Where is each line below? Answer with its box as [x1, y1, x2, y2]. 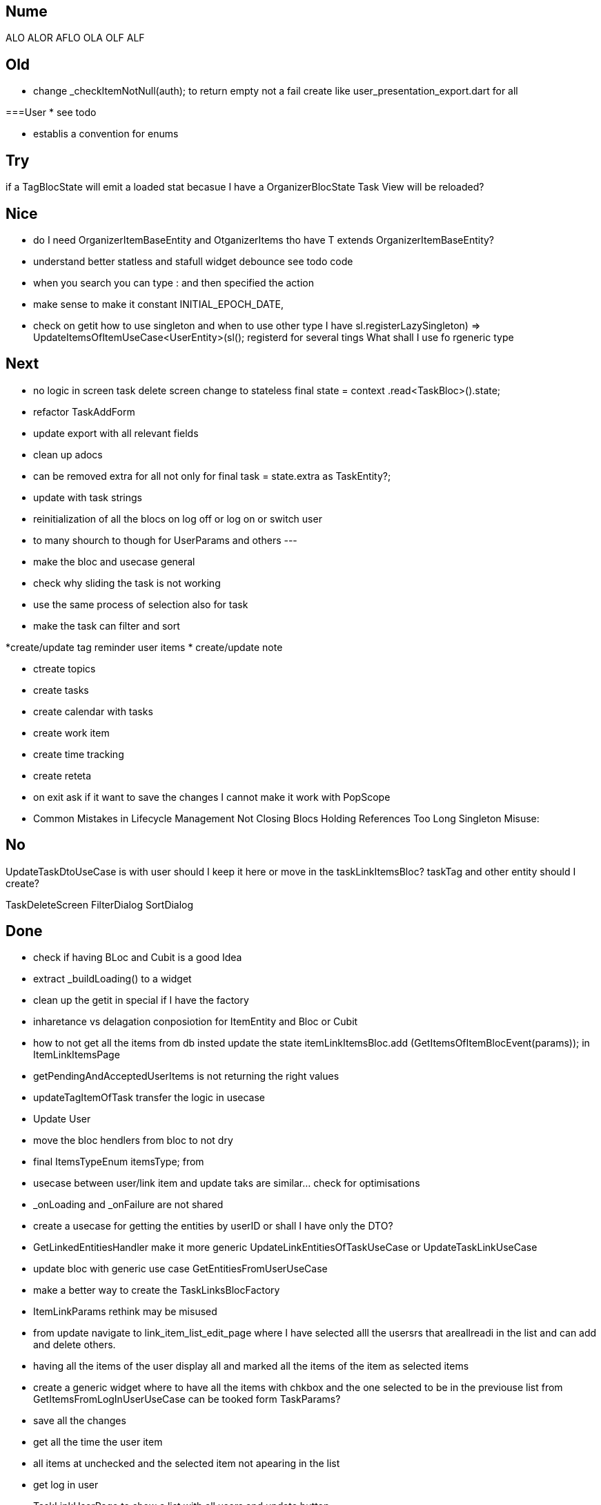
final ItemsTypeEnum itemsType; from [33, 1156, 204, 1168]
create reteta [33, 769, 92, 781]
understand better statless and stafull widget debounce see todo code [33, 255, 353, 267]
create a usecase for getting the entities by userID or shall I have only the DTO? [33, 1220, 393, 1232]
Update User [33, 1113, 91, 1125]
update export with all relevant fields [33, 427, 199, 439]
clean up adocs [33, 448, 103, 460]
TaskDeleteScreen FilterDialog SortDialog [6, 898, 194, 911]
